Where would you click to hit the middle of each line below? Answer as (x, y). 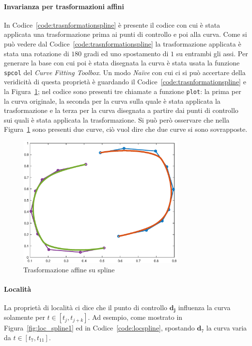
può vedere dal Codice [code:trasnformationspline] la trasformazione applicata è (123, 43)
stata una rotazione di (37, 53)
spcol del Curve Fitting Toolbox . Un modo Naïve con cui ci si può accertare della (125, 72)
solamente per (24, 317)
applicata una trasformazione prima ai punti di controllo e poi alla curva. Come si (126, 34)
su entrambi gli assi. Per (212, 53)
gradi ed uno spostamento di (126, 53)
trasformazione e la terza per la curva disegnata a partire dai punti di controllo (121, 110)
